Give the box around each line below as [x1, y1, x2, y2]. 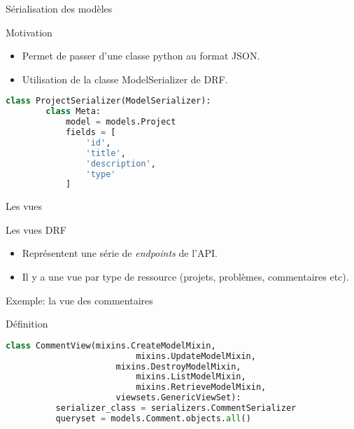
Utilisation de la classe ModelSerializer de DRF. [22, 71, 228, 86]
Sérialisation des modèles [6, 1, 113, 15]
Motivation [6, 24, 52, 39]
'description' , [85, 158, 156, 169]
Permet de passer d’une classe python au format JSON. [22, 48, 260, 63]
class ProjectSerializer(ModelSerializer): [6, 96, 211, 106]
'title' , [85, 148, 126, 158]
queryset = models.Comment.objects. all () [55, 413, 251, 423]
